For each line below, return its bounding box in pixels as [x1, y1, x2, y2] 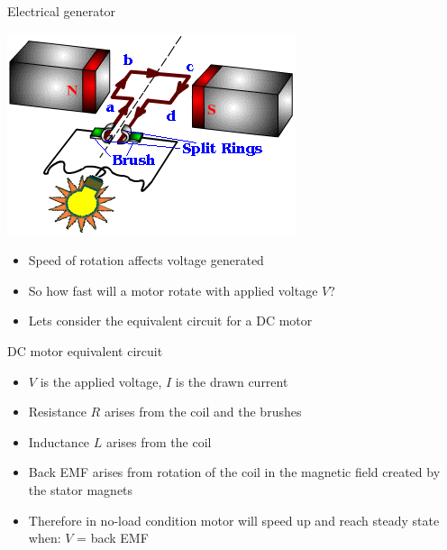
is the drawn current [175, 371, 288, 390]
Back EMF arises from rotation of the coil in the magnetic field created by [28, 463, 441, 481]
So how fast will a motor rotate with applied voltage [28, 280, 318, 299]
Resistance [28, 402, 87, 421]
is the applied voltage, [40, 371, 162, 390]
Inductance [28, 432, 90, 451]
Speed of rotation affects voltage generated [28, 251, 264, 270]
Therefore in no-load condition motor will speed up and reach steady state [28, 510, 440, 529]
